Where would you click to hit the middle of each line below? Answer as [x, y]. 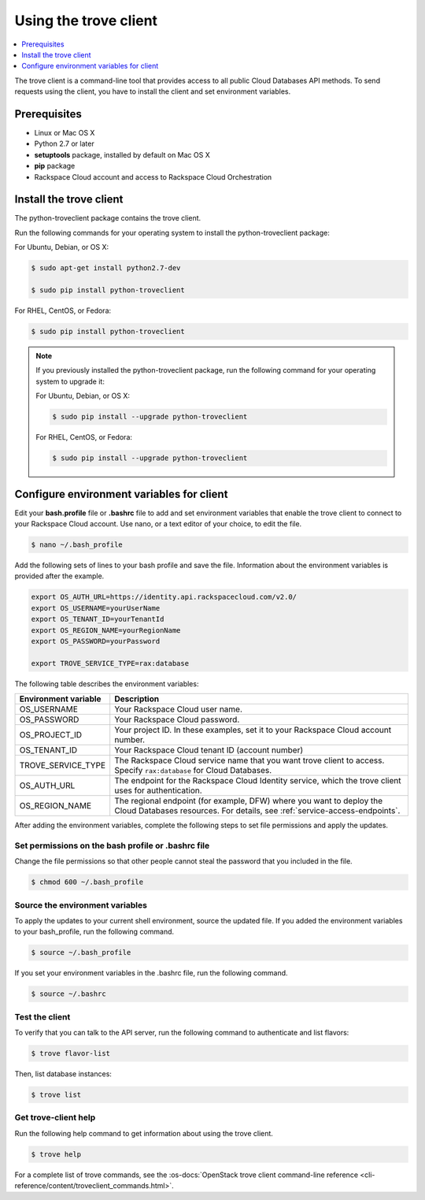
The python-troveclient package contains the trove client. [108, 218]
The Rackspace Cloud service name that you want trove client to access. [249, 760]
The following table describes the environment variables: [107, 684]
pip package [55, 166]
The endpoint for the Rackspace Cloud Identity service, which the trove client [258, 781]
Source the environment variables [81, 905]
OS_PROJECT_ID [51, 735]
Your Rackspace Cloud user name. [179, 709]
